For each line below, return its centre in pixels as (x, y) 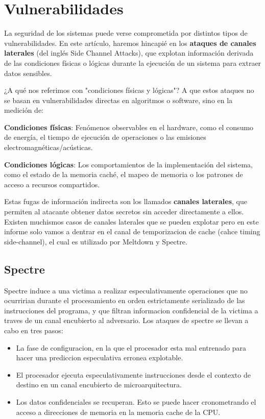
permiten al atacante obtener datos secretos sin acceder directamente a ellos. (124, 212)
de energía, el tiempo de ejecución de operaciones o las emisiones (105, 137)
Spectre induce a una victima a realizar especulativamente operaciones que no (126, 290)
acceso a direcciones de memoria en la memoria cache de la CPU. (118, 412)
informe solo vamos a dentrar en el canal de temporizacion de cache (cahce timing (132, 231)
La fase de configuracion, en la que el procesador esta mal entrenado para (131, 347)
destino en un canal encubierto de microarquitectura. (99, 385)
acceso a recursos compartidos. (52, 184)
